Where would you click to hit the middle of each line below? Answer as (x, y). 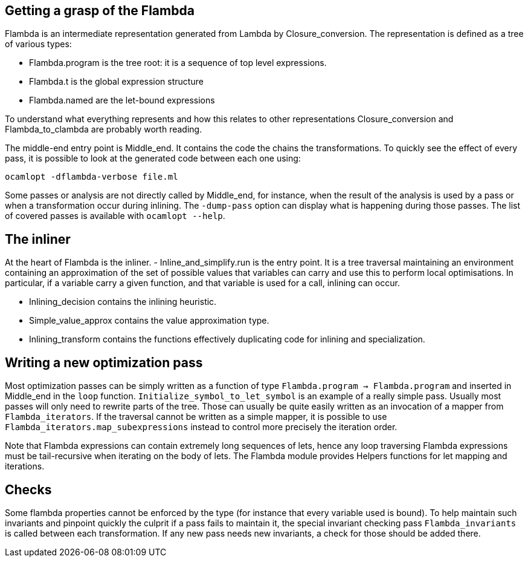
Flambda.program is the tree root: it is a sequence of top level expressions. (178, 63)
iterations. (25, 466)
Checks (28, 489)
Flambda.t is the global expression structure (116, 82)
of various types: (38, 44)
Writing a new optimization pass (104, 362)
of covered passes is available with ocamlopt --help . (115, 216)
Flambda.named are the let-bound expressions (122, 100)
